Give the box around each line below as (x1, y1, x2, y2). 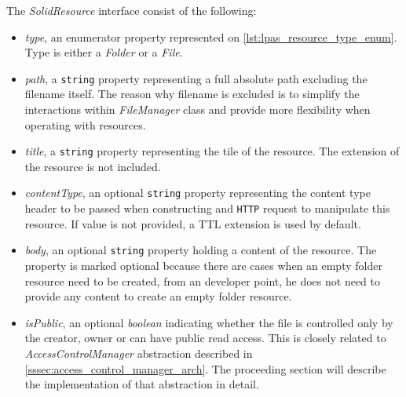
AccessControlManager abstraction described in (24, 345, 253, 361)
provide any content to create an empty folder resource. (24, 288, 292, 304)
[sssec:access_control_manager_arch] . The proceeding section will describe (24, 360, 386, 377)
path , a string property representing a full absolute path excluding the (24, 70, 368, 86)
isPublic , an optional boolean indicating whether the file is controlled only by (24, 314, 393, 330)
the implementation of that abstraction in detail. (24, 376, 259, 392)
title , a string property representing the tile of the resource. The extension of (24, 143, 400, 159)
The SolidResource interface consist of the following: (6, 2, 257, 18)
